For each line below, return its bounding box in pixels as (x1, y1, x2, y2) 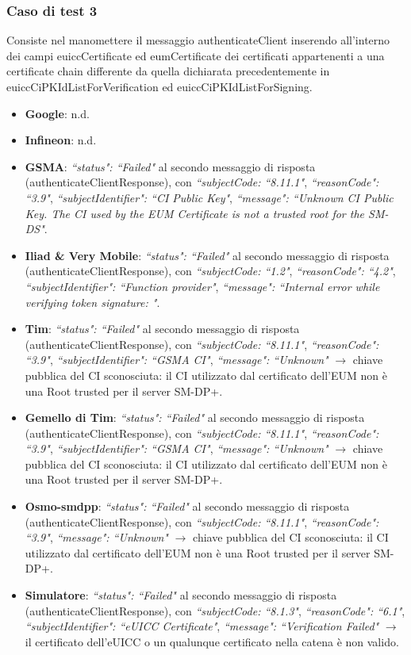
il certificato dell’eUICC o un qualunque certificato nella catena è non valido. (25, 633, 399, 649)
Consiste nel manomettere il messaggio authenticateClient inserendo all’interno (6, 32, 390, 48)
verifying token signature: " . (25, 293, 160, 310)
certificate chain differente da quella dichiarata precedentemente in (6, 63, 330, 79)
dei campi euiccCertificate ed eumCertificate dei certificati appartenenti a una (6, 47, 385, 63)
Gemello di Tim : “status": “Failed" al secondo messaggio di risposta (25, 409, 365, 426)
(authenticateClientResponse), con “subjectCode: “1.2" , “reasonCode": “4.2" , (25, 262, 396, 279)
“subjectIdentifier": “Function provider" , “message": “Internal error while (25, 278, 380, 294)
